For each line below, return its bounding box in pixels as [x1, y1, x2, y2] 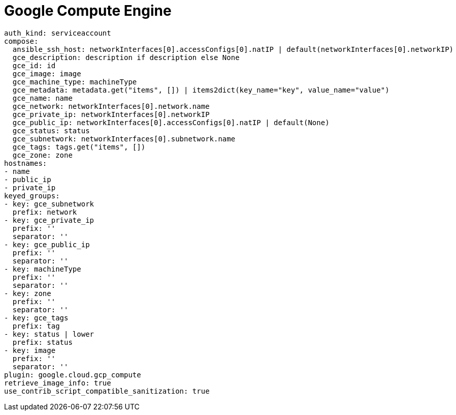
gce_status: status [12, 126, 90, 135]
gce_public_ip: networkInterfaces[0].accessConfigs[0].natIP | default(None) [12, 118, 330, 127]
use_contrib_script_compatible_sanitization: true [4, 387, 210, 395]
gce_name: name [12, 94, 73, 102]
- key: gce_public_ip [4, 240, 90, 249]
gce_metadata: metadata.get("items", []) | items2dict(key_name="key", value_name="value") [12, 85, 389, 94]
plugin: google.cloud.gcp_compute [4, 370, 141, 379]
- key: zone [4, 289, 51, 298]
